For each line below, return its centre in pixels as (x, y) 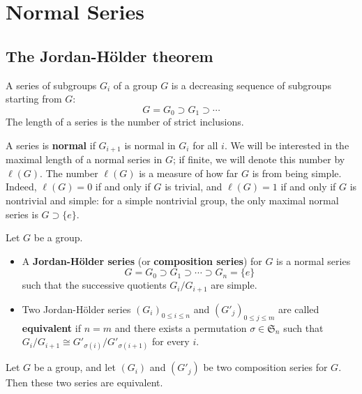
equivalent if (51, 327)
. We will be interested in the (287, 145)
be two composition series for (265, 367)
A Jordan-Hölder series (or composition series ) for (142, 260)
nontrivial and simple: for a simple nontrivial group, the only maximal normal (172, 200)
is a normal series (314, 260)
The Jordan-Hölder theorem (110, 55)
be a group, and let (75, 367)
